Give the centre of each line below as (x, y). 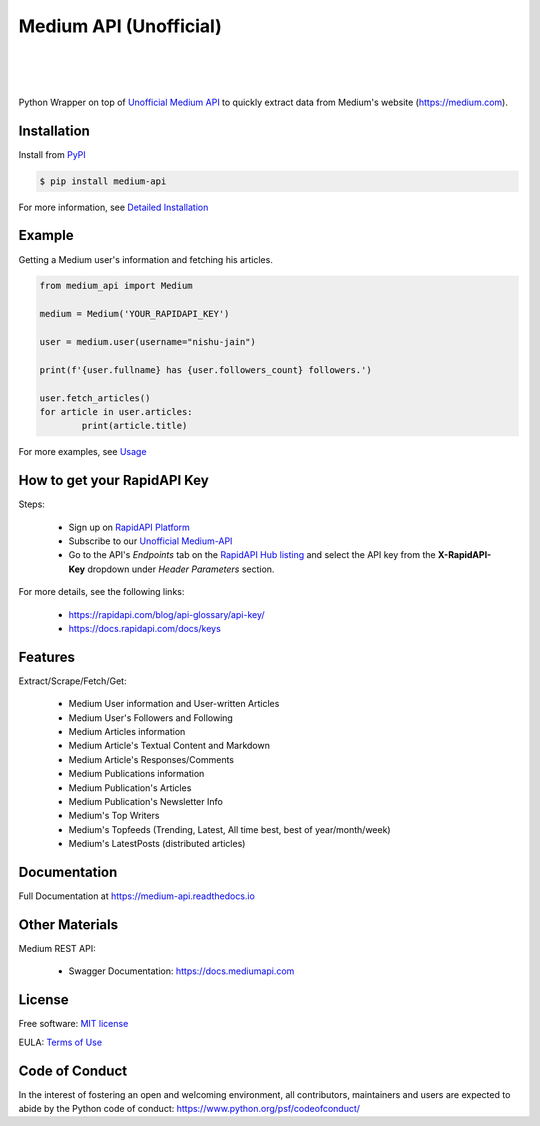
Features (46, 656)
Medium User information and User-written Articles (174, 704)
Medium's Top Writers (114, 816)
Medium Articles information (127, 732)
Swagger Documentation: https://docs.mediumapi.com (181, 971)
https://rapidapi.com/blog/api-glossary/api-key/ (166, 614)
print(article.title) (134, 426)
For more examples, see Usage (82, 452)
